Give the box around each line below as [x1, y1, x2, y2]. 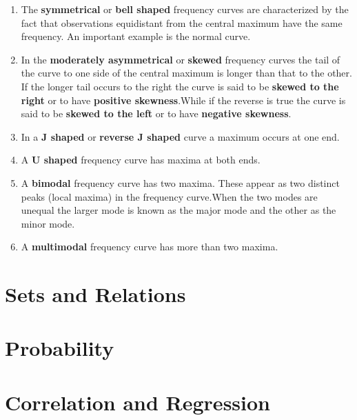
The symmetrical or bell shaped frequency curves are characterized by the [21, 2, 349, 16]
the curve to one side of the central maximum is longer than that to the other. [21, 66, 352, 80]
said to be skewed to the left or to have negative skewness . [21, 106, 292, 121]
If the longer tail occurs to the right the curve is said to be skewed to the [21, 79, 339, 93]
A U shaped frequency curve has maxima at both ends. [21, 152, 261, 167]
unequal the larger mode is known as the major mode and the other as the [21, 203, 336, 217]
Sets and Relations [5, 280, 186, 308]
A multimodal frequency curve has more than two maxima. [21, 239, 278, 254]
